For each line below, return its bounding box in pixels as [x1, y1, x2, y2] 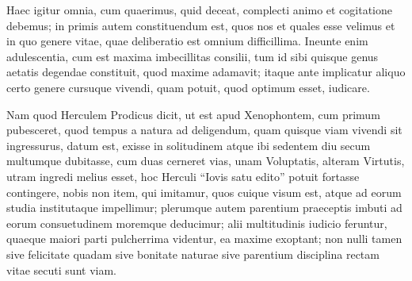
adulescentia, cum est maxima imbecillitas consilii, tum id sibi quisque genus [6, 48, 379, 64]
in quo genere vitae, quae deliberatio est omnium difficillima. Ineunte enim [6, 33, 368, 49]
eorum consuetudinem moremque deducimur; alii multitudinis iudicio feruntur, [6, 214, 387, 231]
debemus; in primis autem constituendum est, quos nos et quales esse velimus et [6, 17, 395, 33]
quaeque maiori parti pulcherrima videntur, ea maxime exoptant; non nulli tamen [6, 230, 402, 247]
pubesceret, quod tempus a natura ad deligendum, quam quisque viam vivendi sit [6, 121, 402, 138]
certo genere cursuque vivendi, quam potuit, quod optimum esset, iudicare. [6, 79, 370, 95]
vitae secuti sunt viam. [6, 261, 116, 278]
